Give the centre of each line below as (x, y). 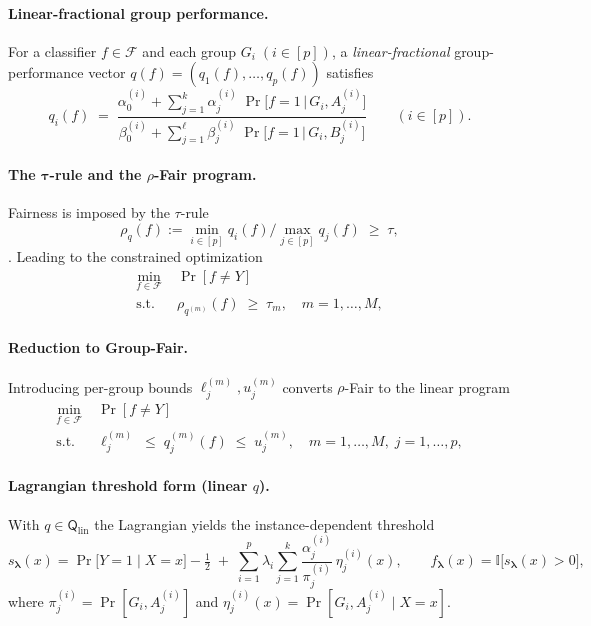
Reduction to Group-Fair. (98, 347)
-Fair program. (205, 174)
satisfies (350, 72)
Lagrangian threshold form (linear (128, 485)
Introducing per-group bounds (100, 386)
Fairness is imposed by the (89, 212)
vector (107, 72)
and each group (189, 50)
